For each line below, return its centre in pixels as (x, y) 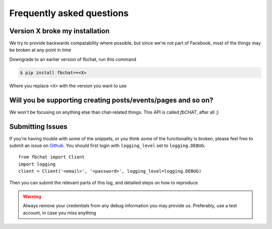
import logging (37, 164)
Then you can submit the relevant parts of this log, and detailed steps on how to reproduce (104, 182)
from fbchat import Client (52, 157)
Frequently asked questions (69, 13)
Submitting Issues (38, 127)
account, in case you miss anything (60, 213)
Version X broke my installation (59, 31)
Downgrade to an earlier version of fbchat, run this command (73, 59)
